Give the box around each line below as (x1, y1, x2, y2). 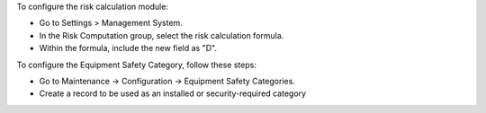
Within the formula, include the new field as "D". (39, 43, 218, 54)
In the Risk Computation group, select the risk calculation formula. (39, 30, 284, 40)
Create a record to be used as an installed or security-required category (39, 88, 306, 99)
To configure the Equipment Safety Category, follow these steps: (16, 59, 256, 70)
